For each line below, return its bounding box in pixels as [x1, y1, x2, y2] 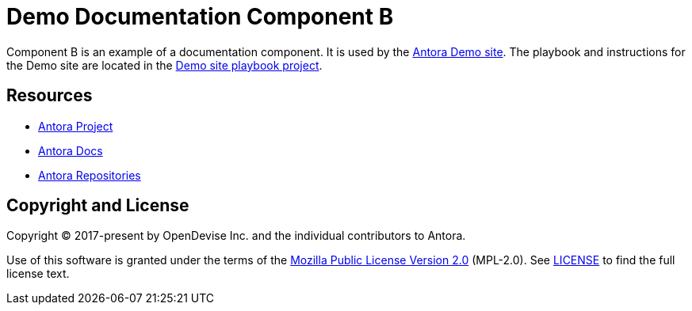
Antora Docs [38, 143, 103, 157]
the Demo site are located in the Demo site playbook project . [6, 58, 323, 72]
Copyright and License [6, 195, 189, 216]
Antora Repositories [38, 168, 141, 182]
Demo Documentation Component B [6, 3, 394, 30]
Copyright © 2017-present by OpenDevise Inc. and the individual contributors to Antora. [6, 229, 466, 243]
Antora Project [38, 119, 113, 133]
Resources [6, 85, 93, 106]
